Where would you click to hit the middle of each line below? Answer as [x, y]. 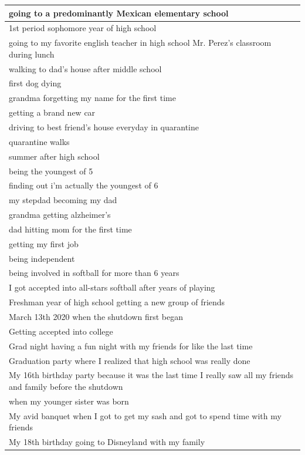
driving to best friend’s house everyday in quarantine [104, 127]
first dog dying [35, 83]
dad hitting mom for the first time [70, 229]
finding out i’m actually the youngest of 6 [84, 185]
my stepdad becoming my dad [63, 200]
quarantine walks [39, 141]
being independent [42, 258]
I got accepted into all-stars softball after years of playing [112, 287]
